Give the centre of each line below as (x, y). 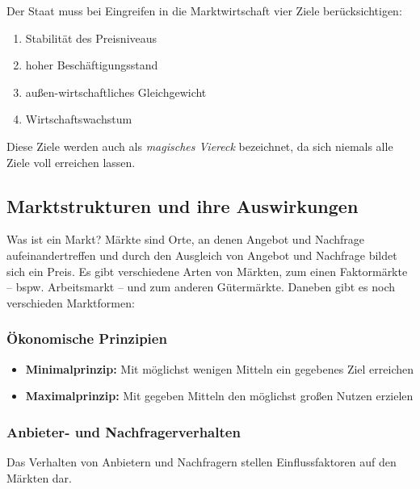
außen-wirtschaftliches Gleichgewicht (116, 92)
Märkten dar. (39, 477)
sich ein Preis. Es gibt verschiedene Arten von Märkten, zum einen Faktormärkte (207, 271)
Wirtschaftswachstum (79, 119)
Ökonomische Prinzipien (87, 339)
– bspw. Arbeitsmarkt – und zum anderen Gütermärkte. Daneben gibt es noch (201, 287)
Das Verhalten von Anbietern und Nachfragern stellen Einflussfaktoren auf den (202, 461)
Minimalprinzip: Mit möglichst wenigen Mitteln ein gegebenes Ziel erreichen (220, 368)
